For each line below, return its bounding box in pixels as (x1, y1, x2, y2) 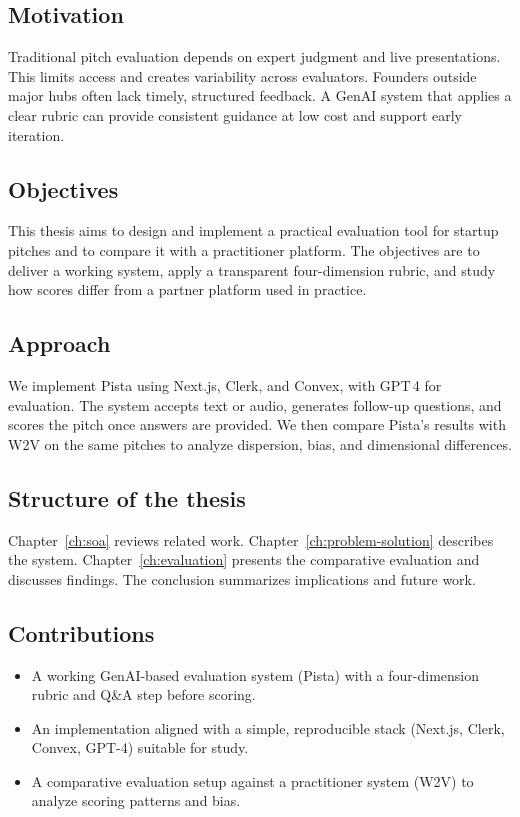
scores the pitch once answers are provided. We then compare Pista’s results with (8, 414, 506, 435)
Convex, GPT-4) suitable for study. (31, 737, 249, 758)
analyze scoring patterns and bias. (31, 790, 241, 811)
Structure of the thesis (8, 482, 246, 513)
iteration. (8, 124, 65, 145)
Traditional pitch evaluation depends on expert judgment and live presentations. (8, 46, 501, 67)
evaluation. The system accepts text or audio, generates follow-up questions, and (8, 394, 502, 415)
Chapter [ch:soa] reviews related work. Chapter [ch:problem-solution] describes (8, 529, 494, 550)
